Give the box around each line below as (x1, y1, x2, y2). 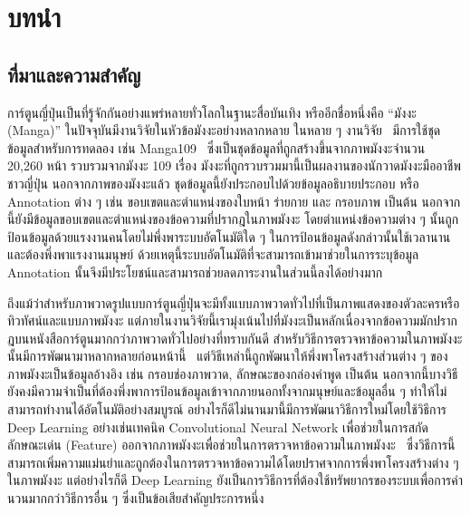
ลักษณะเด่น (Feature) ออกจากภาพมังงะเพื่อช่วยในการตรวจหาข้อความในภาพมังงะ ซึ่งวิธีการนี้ (7, 435, 456, 454)
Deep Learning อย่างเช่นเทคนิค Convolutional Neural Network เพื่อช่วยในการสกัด (7, 417, 428, 436)
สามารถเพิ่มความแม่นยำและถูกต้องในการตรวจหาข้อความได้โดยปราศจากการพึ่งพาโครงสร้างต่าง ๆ (7, 452, 459, 471)
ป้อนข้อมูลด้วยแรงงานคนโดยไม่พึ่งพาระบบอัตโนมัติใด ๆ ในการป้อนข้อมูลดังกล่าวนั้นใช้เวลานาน (7, 227, 451, 246)
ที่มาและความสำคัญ (7, 60, 141, 88)
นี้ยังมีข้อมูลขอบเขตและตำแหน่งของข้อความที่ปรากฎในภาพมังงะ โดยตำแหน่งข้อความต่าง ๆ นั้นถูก (7, 209, 459, 228)
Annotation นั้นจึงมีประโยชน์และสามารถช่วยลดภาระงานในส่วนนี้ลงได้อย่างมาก (7, 262, 383, 281)
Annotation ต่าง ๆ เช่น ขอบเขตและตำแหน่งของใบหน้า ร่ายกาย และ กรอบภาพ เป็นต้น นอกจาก (7, 191, 461, 210)
